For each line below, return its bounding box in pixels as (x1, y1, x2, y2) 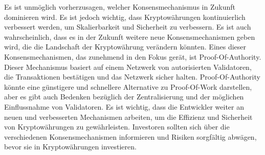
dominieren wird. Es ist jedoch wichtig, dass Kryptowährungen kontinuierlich (4, 11, 246, 22)
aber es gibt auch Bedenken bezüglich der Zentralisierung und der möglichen (4, 91, 244, 102)
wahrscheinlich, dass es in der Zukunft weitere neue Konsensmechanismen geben (4, 31, 255, 42)
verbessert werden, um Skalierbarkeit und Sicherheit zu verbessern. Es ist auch (4, 21, 251, 32)
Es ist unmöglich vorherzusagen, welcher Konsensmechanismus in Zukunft (4, 2, 235, 12)
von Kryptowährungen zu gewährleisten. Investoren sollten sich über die (4, 121, 230, 132)
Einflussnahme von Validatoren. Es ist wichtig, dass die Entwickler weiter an (4, 101, 244, 112)
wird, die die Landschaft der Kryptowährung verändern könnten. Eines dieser (4, 41, 247, 52)
